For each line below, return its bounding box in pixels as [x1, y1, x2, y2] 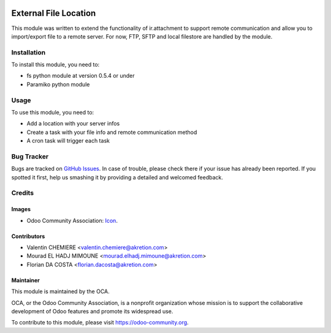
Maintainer [11, 276, 40, 284]
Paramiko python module [26, 80, 90, 88]
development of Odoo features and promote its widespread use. [11, 307, 173, 315]
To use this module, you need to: [11, 108, 94, 116]
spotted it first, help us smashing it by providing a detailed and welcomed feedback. [11, 173, 223, 181]
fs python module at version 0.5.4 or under [26, 72, 135, 80]
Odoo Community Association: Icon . [26, 217, 118, 224]
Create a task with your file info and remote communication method [26, 129, 197, 136]
